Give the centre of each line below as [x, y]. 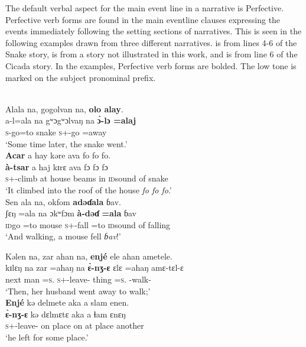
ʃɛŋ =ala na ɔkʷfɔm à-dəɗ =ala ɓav [71, 213]
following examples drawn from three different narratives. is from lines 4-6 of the [151, 42]
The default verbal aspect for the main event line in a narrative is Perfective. [145, 8]
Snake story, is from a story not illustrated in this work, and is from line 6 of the [152, 54]
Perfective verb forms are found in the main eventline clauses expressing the [143, 19]
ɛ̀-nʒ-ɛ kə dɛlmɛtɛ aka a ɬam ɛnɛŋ [66, 314]
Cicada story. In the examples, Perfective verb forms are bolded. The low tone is [151, 65]
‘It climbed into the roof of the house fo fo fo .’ [89, 189]
